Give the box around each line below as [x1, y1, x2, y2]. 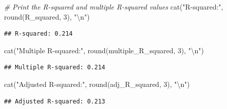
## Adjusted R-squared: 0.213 [4, 97, 105, 105]
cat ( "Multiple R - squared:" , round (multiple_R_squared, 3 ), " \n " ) [4, 45, 204, 55]
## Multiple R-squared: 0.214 [4, 64, 105, 71]
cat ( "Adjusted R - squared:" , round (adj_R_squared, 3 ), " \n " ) [4, 78, 190, 89]
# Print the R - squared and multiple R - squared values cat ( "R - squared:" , [4, 2, 223, 12]
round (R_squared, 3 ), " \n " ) [4, 11, 90, 22]
